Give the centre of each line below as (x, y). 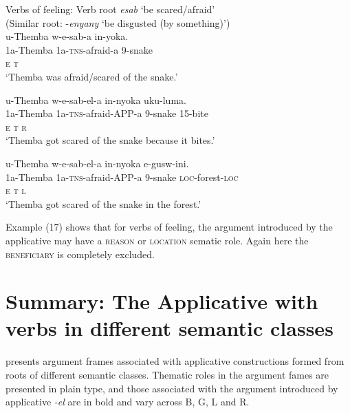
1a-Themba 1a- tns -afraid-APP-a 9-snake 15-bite (107, 113)
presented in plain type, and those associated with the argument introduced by (172, 388)
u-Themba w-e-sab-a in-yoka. (67, 36)
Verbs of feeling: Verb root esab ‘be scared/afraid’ (110, 9)
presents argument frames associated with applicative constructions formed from (175, 361)
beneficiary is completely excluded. (80, 254)
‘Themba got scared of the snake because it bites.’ (110, 140)
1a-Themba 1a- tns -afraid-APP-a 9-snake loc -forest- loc (122, 177)
